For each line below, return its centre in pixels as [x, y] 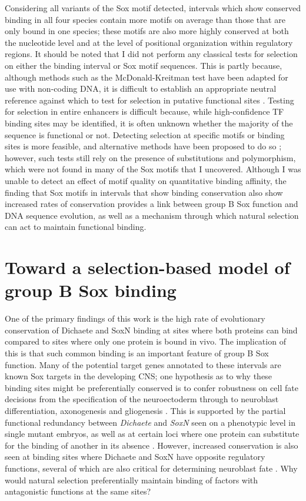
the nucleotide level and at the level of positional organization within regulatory [149, 42]
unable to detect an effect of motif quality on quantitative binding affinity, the [146, 180]
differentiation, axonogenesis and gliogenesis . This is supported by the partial [145, 410]
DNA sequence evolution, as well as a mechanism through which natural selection [152, 215]
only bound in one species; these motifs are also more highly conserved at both [147, 31]
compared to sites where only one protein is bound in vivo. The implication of [145, 341]
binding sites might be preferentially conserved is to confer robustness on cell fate [152, 387]
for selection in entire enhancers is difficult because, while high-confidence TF [144, 111]
